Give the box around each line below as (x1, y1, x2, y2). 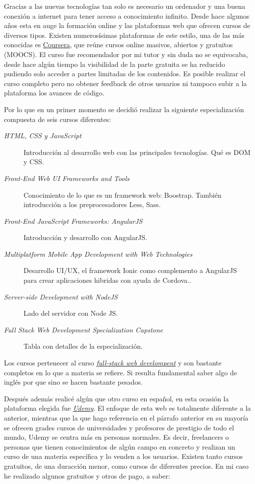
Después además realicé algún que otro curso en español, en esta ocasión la (4, 393, 229, 403)
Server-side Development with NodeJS (4, 291, 118, 302)
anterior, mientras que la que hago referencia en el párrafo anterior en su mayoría (4, 413, 249, 423)
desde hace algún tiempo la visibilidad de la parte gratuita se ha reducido (4, 59, 225, 69)
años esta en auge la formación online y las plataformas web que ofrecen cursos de (4, 20, 251, 30)
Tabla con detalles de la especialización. (24, 341, 143, 351)
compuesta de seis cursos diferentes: (4, 114, 111, 124)
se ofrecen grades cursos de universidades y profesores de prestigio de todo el (4, 422, 234, 432)
